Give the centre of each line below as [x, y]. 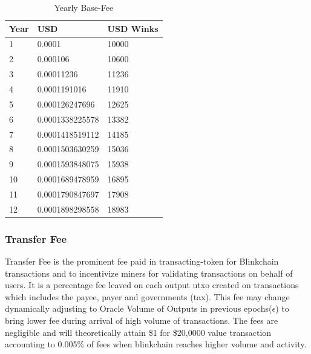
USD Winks [133, 28]
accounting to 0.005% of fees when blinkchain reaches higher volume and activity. [156, 344]
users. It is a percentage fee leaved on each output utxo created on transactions [152, 285]
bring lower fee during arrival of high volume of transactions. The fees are [142, 320]
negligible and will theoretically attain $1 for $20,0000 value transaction [138, 332]
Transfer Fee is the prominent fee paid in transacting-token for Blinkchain [142, 261]
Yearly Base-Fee [84, 7]
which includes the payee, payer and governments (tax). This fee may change [147, 296]
